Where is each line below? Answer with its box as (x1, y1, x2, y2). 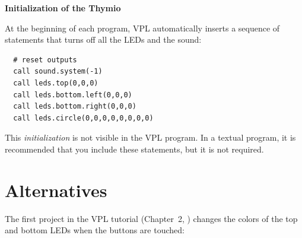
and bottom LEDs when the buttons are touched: (5, 224, 185, 236)
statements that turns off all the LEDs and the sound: (5, 33, 202, 46)
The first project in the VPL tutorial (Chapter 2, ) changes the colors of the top (5, 212, 298, 224)
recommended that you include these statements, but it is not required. (5, 142, 264, 155)
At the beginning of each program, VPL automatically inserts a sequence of (5, 21, 280, 34)
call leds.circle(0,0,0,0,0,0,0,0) (13, 113, 154, 122)
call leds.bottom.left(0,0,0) (13, 90, 132, 99)
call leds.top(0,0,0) (13, 78, 98, 87)
